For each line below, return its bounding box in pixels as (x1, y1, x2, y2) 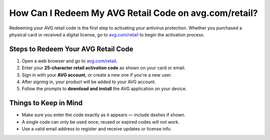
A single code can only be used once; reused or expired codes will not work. (21, 119, 180, 125)
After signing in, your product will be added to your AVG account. (21, 79, 156, 85)
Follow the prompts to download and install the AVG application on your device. (21, 86, 187, 92)
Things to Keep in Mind (9, 99, 83, 107)
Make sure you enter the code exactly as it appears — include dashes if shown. (21, 112, 185, 118)
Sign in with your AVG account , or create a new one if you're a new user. (21, 72, 172, 78)
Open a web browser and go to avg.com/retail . (21, 58, 117, 64)
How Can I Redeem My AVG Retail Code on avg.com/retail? (9, 7, 258, 18)
